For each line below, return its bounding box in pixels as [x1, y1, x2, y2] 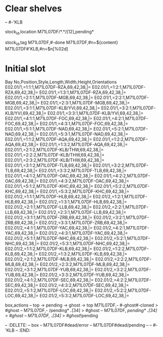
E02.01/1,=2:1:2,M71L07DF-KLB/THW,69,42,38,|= [5, 147, 104, 153]
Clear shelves [5, 3, 62, 14]
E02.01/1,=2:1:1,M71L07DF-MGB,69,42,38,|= [5, 95, 94, 101]
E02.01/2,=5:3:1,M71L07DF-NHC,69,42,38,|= [41, 241, 130, 247]
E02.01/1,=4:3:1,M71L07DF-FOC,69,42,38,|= [40, 121, 128, 127]
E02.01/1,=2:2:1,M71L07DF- [94, 95, 149, 101]
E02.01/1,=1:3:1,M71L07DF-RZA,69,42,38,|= [39, 89, 126, 96]
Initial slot [5, 63, 45, 74]
